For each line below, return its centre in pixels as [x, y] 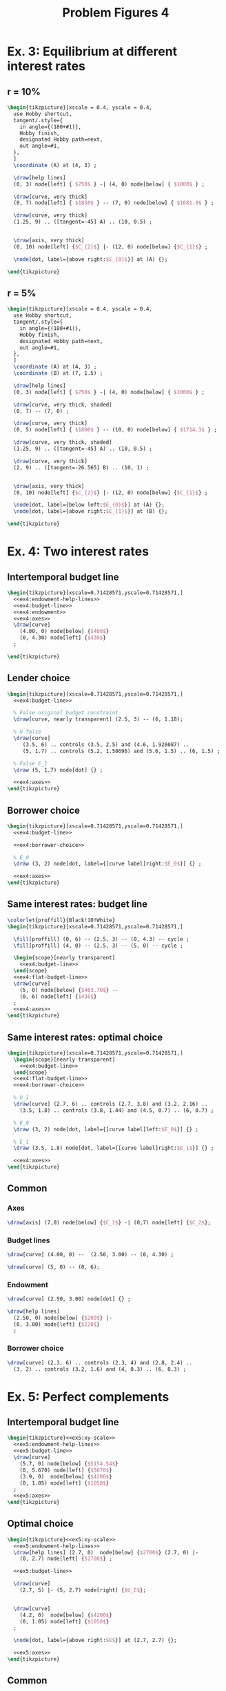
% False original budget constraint [66, 713]
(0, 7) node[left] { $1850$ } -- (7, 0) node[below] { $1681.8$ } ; [114, 203]
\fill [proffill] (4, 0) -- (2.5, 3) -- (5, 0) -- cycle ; [99, 946]
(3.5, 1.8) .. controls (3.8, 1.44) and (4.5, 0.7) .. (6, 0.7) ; [117, 1110]
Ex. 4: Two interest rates [78, 552]
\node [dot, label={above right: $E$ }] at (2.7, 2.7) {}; [95, 1641]
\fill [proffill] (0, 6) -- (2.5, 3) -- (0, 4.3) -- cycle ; [101, 939]
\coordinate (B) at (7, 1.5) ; [58, 373]
